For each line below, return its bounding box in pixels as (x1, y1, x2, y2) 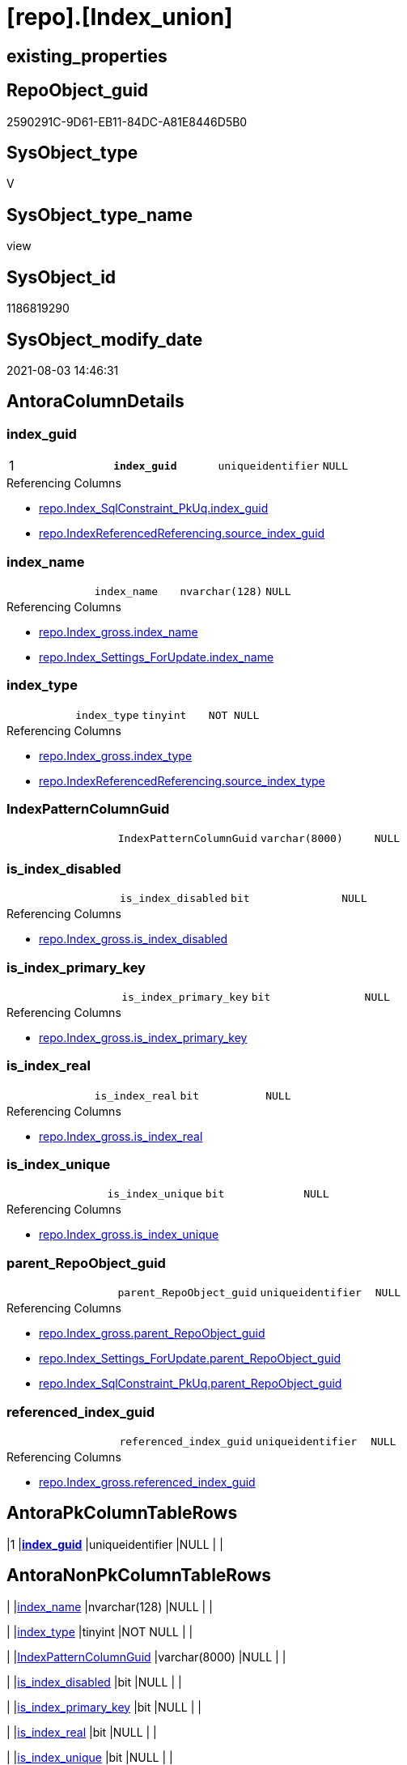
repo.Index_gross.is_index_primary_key (39, 1030, 248, 1044)
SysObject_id (6, 266, 117, 287)
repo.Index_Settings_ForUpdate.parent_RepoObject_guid (39, 1351, 341, 1366)
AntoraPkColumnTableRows (6, 1503, 238, 1524)
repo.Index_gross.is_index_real (39, 1129, 203, 1143)
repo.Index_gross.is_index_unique (39, 1227, 219, 1242)
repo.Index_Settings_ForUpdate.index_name (39, 649, 274, 664)
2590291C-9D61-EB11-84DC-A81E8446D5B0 (6, 114, 248, 129)
